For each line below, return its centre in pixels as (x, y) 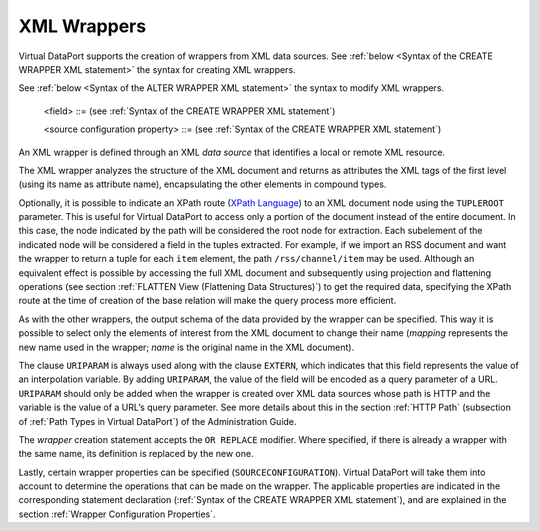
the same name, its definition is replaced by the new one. (136, 454)
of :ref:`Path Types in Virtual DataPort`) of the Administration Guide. (157, 421)
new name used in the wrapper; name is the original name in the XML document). (186, 347)
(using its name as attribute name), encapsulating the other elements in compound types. (202, 184)
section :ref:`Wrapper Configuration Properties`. (117, 514)
